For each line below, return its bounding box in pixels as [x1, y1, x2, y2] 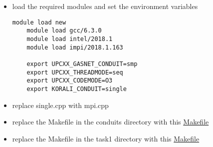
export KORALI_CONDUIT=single [26, 85, 127, 92]
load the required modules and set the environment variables [12, 1, 198, 11]
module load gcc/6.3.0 [26, 27, 102, 34]
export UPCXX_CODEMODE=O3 [26, 77, 113, 84]
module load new [12, 18, 66, 26]
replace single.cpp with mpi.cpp [12, 99, 109, 110]
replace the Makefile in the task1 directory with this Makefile [12, 133, 200, 143]
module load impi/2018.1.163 [26, 43, 123, 51]
